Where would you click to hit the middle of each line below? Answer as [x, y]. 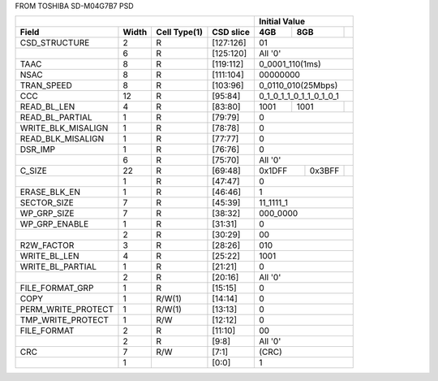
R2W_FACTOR [47, 245]
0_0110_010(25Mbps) [298, 85]
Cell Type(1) [179, 32]
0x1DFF [273, 171]
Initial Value [282, 22]
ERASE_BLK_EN [50, 193]
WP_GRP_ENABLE [54, 224]
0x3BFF [324, 171]
